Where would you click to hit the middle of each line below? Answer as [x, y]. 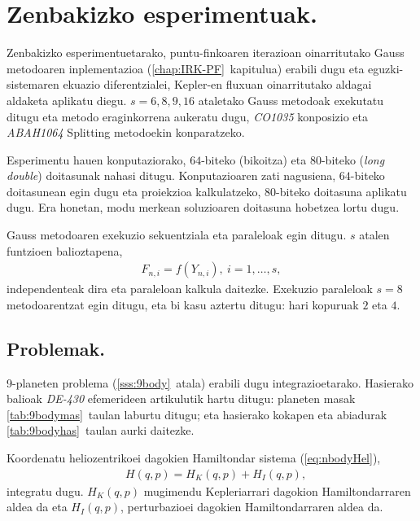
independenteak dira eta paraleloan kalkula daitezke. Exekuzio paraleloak [190, 289]
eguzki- [386, 68]
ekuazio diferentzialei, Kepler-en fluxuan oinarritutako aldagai [217, 84]
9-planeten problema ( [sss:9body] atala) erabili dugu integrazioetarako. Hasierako [210, 382]
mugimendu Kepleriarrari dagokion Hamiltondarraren [277, 490]
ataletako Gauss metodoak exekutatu [291, 100]
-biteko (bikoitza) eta [254, 159]
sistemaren [33, 84]
